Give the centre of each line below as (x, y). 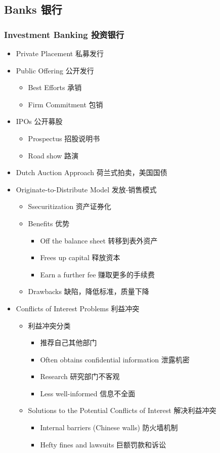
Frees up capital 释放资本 (80, 257)
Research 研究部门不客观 (80, 376)
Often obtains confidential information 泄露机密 (115, 359)
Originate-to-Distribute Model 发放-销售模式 (86, 189)
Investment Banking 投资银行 (64, 34)
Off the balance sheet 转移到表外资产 (99, 240)
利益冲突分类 (49, 325)
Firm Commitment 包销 (65, 104)
